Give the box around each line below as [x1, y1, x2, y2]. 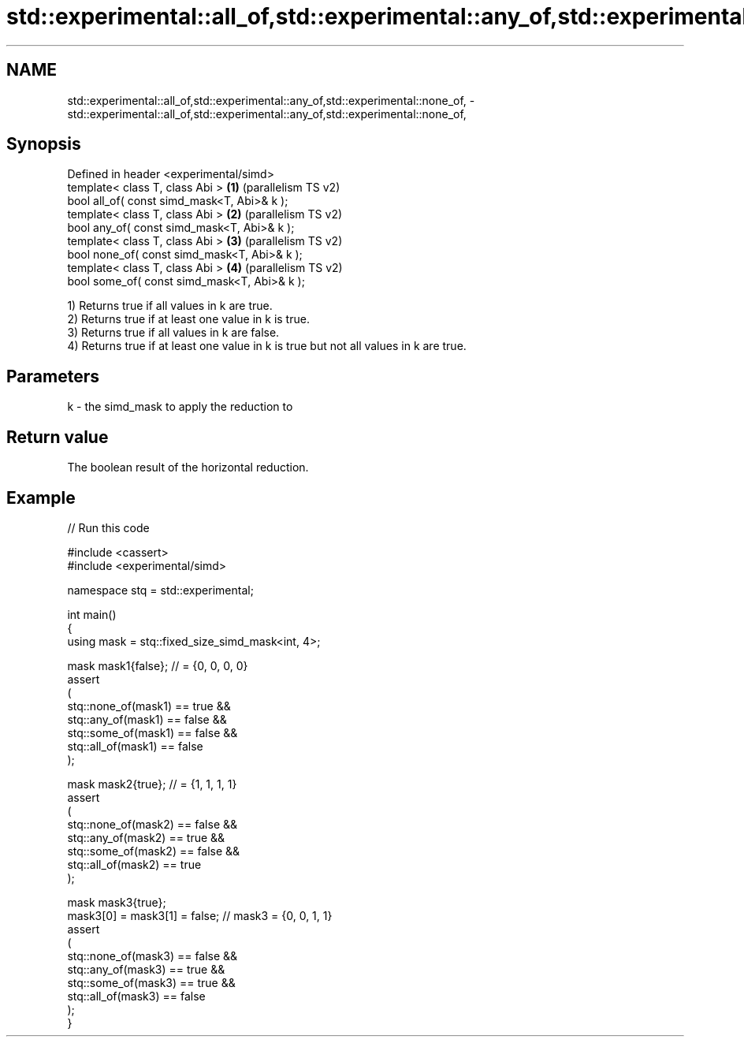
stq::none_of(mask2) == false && [67, 817, 238, 831]
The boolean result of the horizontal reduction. [67, 460, 309, 475]
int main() [67, 607, 117, 621]
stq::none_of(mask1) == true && [67, 698, 231, 713]
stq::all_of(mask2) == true [67, 857, 202, 871]
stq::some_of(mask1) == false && [67, 725, 238, 739]
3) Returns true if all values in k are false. [67, 326, 280, 340]
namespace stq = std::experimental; [67, 583, 254, 597]
